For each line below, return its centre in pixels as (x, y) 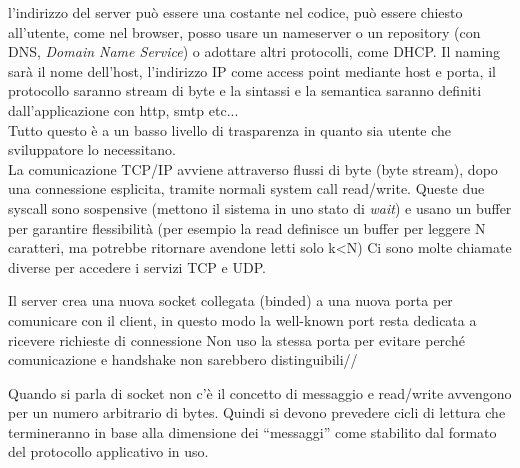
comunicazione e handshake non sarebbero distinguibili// (183, 359)
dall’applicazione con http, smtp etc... (123, 109)
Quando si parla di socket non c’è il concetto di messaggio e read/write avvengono (260, 392)
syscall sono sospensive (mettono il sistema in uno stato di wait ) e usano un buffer (260, 207)
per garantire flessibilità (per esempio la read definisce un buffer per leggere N (247, 227)
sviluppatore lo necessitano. (92, 149)
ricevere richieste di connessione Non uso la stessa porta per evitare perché (236, 339)
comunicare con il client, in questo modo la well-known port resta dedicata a (242, 319)
